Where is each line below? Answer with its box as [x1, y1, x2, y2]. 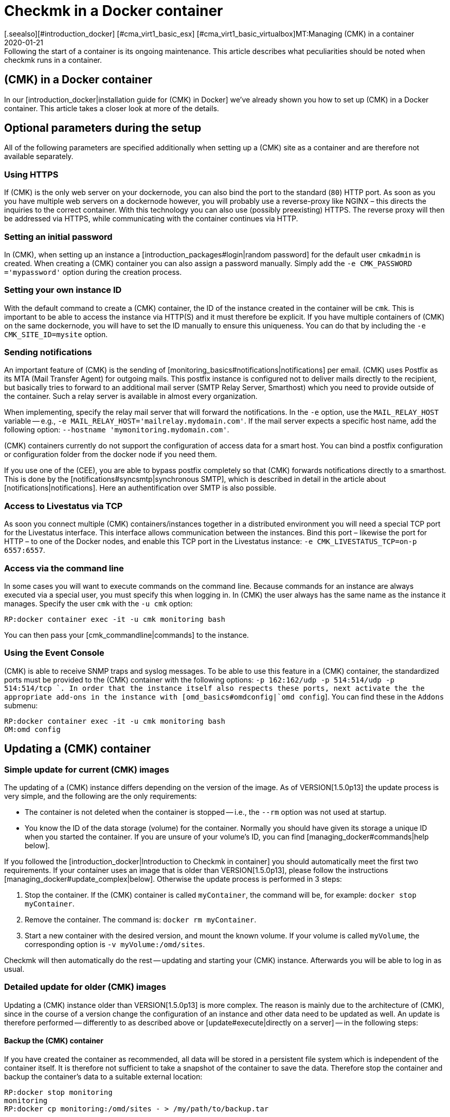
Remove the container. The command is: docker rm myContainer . [25, 915, 257, 924]
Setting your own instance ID [4, 285, 122, 295]
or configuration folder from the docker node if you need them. [4, 450, 217, 459]
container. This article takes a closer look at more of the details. [4, 103, 219, 113]
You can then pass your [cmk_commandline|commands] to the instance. [4, 630, 249, 639]
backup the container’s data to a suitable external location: [4, 1072, 203, 1081]
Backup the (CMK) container [4, 1036, 103, 1045]
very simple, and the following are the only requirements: [4, 791, 197, 800]
